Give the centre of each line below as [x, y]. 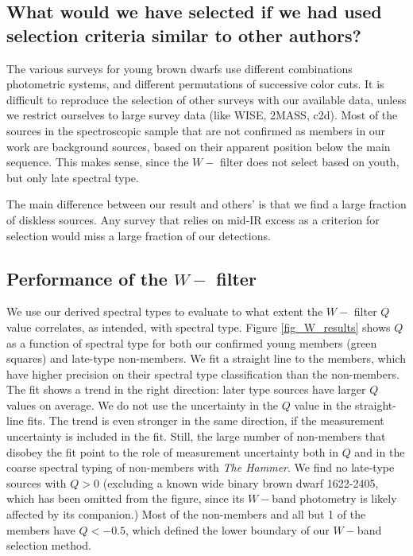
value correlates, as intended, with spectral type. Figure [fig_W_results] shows [199, 327]
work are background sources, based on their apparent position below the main [199, 146]
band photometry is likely [334, 498]
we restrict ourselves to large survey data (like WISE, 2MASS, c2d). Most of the [202, 115]
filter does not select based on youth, [310, 162]
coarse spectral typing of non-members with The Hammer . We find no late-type [201, 467]
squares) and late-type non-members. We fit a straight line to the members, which [206, 358]
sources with [37, 482]
